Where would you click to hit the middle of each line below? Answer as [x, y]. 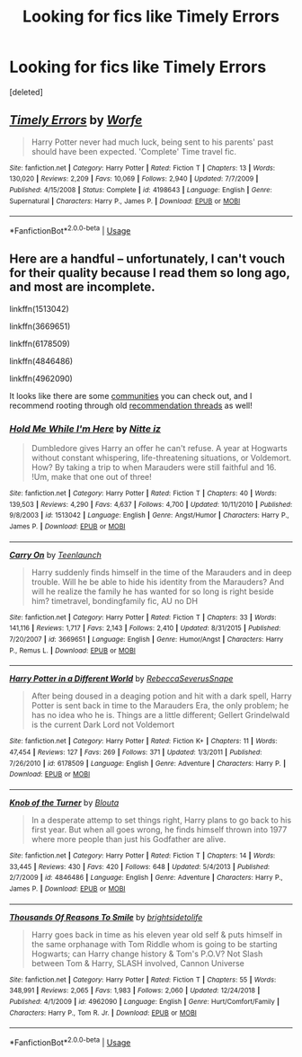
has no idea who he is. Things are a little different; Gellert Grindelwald [160, 715]
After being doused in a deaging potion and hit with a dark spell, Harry [161, 696]
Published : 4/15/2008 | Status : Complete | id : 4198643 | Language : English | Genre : [141, 191]
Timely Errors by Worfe [76, 120]
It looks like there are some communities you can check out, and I [131, 395]
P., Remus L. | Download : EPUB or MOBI [73, 650]
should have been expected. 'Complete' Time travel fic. [133, 151]
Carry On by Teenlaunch [55, 555]
